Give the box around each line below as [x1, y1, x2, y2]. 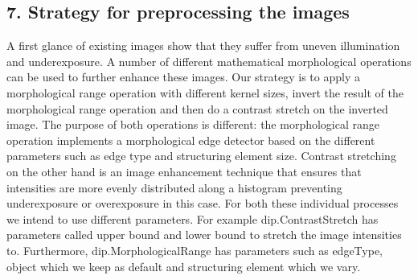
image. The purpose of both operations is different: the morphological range [6, 116, 380, 133]
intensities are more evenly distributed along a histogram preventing [6, 179, 342, 196]
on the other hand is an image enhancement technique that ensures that [6, 163, 362, 179]
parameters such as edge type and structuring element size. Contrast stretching [6, 147, 396, 164]
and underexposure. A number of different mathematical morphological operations [6, 52, 412, 69]
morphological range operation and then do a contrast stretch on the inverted [6, 100, 388, 117]
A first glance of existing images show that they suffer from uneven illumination [6, 37, 400, 54]
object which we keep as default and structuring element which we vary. [6, 257, 361, 274]
